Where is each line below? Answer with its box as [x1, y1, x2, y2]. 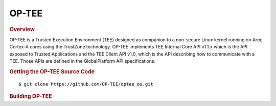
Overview [9, 25, 35, 33]
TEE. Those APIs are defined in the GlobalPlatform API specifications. [9, 58, 156, 64]
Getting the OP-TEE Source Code [9, 68, 95, 75]
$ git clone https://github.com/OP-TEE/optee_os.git [18, 81, 153, 87]
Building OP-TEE [9, 93, 52, 100]
